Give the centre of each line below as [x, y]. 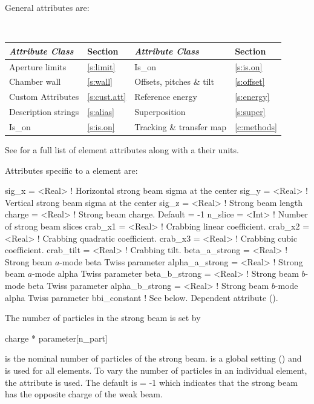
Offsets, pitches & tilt [174, 81]
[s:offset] [250, 81]
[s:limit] [101, 66]
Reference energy [166, 97]
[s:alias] [101, 112]
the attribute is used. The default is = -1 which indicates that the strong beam [151, 382]
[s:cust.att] [107, 97]
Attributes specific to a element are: [71, 170]
